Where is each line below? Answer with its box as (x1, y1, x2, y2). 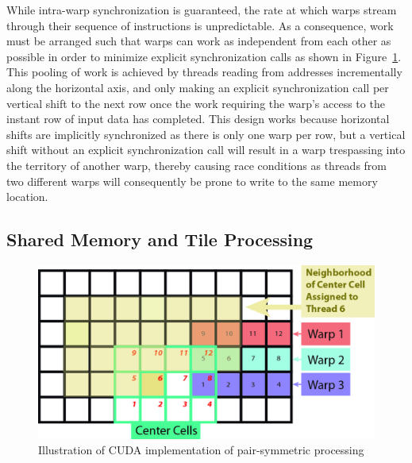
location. (6, 188, 48, 205)
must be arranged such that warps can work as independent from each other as (6, 33, 391, 49)
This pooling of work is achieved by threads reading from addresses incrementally (6, 64, 402, 80)
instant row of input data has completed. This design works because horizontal (6, 110, 390, 127)
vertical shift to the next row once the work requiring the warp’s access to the (6, 95, 385, 111)
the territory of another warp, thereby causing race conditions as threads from (6, 156, 387, 173)
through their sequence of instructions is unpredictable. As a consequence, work (6, 17, 394, 33)
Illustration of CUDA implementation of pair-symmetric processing (38, 442, 364, 458)
